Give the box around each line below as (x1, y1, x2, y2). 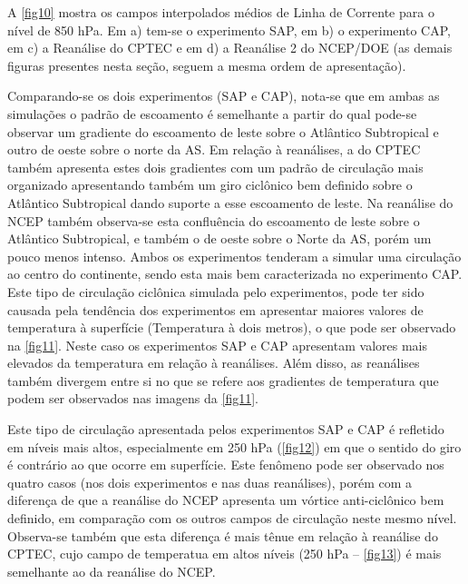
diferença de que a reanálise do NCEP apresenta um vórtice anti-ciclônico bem (7, 490, 444, 510)
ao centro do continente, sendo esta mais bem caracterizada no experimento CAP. (7, 264, 463, 283)
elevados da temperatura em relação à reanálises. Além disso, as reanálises (7, 353, 420, 372)
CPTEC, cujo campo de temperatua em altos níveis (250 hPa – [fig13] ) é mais (7, 544, 442, 563)
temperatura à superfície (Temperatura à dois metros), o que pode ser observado (7, 318, 456, 337)
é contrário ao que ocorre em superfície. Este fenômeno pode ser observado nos (7, 455, 444, 474)
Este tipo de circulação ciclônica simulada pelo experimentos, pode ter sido (7, 282, 424, 301)
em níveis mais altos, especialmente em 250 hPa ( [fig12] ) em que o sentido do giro (7, 437, 462, 456)
